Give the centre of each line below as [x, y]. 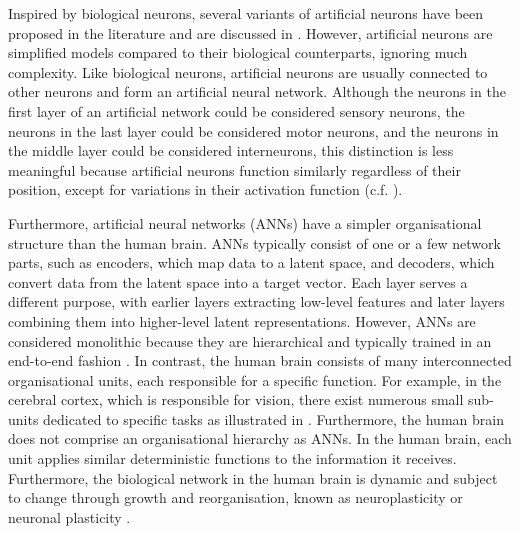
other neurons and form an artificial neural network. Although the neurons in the [257, 91]
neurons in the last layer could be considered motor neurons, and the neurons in [253, 130]
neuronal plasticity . [69, 516]
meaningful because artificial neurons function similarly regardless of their [234, 169]
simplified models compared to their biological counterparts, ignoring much [238, 52]
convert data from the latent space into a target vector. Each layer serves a [238, 281]
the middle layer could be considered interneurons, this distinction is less [231, 150]
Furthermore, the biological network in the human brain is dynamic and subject [253, 477]
